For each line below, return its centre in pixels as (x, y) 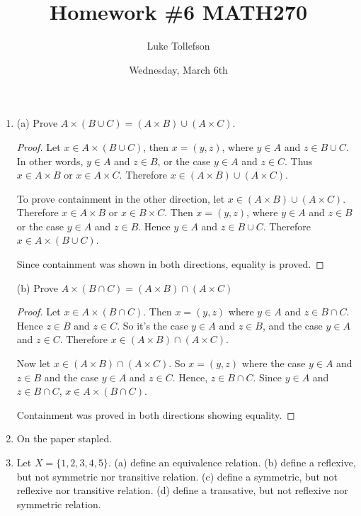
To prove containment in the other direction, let (121, 198)
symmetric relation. (59, 504)
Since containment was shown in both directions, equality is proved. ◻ (170, 264)
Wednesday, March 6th (178, 69)
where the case (274, 363)
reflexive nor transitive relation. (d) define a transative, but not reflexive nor (182, 490)
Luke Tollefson (178, 46)
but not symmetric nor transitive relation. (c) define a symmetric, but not (177, 476)
